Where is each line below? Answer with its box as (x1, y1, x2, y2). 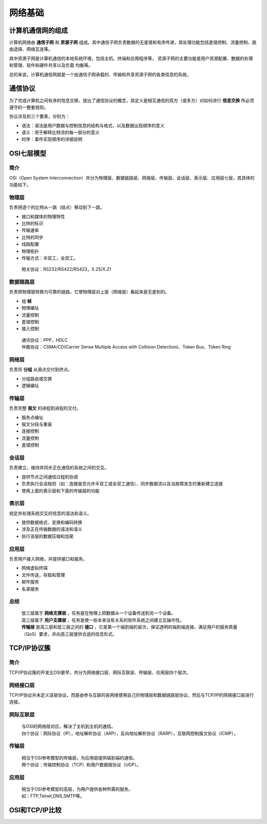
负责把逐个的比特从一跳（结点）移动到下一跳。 (9, 205, 105, 210)
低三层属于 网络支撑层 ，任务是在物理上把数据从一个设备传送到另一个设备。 (21, 610, 176, 616)
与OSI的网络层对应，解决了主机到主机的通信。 (21, 723, 116, 729)
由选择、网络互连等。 (9, 46, 53, 52)
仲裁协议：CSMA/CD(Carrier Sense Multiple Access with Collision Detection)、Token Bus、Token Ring (21, 344, 231, 350)
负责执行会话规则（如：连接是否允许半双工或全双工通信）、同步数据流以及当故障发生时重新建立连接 (21, 481, 223, 487)
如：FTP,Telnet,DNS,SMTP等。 (21, 793, 85, 799)
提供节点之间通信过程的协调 (21, 473, 78, 480)
